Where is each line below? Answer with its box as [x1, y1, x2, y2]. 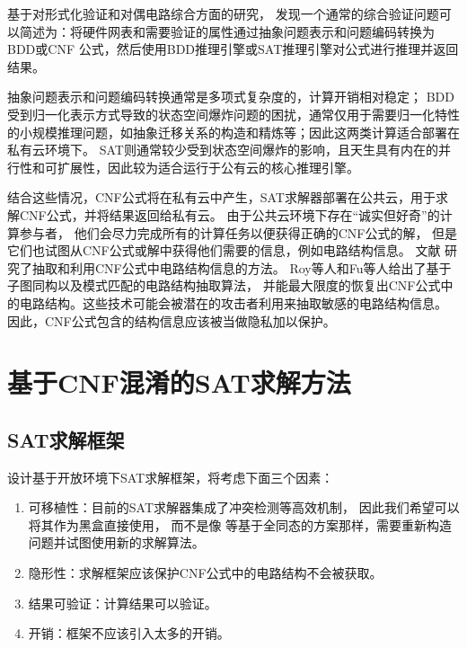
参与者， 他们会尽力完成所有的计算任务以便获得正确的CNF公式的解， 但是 [19, 223, 458, 242]
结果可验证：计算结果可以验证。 [28, 593, 217, 612]
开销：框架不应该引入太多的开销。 [28, 624, 230, 643]
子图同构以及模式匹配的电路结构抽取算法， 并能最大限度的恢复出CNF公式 [7, 276, 441, 295]
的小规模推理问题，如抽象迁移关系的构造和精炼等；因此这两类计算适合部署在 [7, 122, 460, 141]
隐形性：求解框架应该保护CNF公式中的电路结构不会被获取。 [28, 564, 383, 582]
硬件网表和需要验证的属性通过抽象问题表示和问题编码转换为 [82, 22, 435, 40]
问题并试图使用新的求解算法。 [28, 533, 205, 552]
